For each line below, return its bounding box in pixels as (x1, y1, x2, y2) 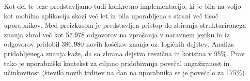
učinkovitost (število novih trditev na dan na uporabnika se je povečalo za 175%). (4, 67, 247, 78)
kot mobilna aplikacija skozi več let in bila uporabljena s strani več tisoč (4, 10, 219, 20)
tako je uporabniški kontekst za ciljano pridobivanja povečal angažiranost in (4, 58, 230, 68)
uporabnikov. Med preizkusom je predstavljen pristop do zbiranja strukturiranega (4, 20, 246, 30)
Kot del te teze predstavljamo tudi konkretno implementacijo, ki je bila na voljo (4, 1, 241, 11)
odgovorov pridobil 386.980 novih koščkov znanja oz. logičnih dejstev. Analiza (4, 39, 234, 49)
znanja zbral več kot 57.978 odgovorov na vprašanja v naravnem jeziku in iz (4, 29, 230, 39)
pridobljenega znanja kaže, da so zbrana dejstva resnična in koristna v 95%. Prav (4, 48, 245, 58)
